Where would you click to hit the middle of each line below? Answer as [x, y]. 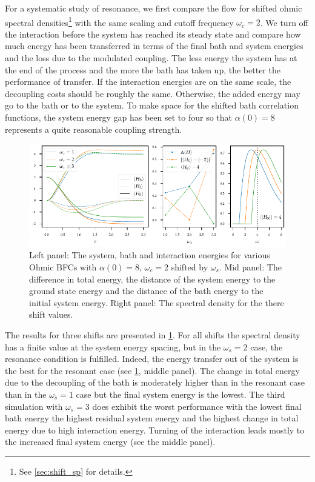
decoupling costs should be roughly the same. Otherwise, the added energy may [153, 93]
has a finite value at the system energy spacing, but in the [113, 346]
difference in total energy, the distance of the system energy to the [152, 279]
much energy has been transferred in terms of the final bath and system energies [154, 46]
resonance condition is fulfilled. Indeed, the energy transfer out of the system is [152, 359]
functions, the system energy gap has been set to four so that [119, 117]
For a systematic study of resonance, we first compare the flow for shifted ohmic [154, 8]
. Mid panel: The [250, 266]
